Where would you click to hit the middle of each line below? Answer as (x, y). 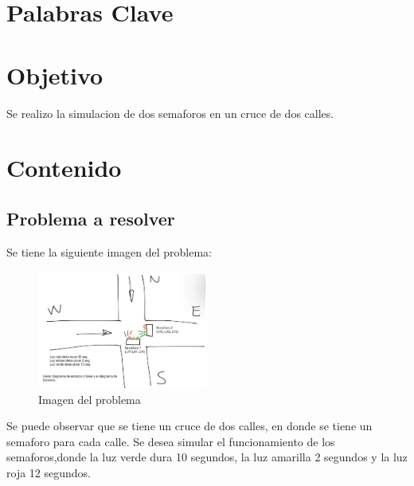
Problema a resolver (91, 218)
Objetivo (55, 74)
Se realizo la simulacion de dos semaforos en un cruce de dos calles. (170, 113)
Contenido (64, 168)
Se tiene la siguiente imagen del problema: (109, 251)
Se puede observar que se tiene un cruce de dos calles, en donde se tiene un (189, 426)
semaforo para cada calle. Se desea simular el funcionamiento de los (171, 441)
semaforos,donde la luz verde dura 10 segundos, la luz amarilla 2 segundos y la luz (207, 457)
